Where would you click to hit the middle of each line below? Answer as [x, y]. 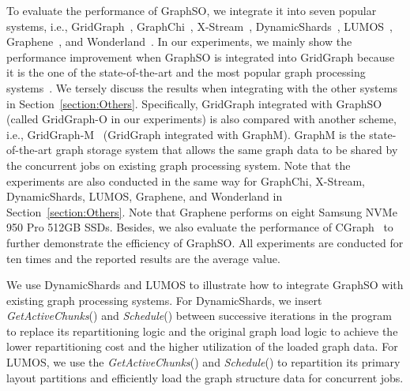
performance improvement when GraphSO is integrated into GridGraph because [201, 56]
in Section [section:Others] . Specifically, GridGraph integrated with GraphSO [194, 103]
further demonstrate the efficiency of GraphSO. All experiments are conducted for [205, 242]
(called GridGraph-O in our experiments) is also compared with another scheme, [201, 119]
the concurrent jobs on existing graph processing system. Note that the [179, 165]
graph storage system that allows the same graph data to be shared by [227, 150]
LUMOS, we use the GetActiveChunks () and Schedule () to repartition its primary [203, 362]
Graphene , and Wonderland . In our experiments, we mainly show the [179, 41]
